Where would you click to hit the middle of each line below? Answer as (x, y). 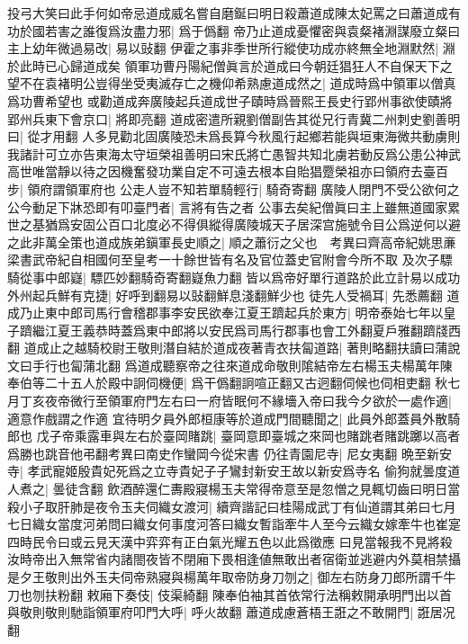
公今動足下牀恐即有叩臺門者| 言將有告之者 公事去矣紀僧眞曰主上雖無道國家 (228, 206)
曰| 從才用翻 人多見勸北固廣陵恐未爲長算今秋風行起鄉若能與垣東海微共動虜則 (234, 136)
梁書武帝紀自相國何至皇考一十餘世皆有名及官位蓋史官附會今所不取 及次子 (224, 259)
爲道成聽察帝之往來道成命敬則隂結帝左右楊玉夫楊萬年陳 (288, 365)
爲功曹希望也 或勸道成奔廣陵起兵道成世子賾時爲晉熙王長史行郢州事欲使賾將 (230, 100)
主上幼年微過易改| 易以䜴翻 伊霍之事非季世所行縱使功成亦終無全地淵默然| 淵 (231, 48)
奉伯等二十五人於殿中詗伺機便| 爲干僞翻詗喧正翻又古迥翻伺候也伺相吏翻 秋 (228, 383)
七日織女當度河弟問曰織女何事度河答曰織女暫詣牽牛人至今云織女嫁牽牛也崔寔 (234, 524)
